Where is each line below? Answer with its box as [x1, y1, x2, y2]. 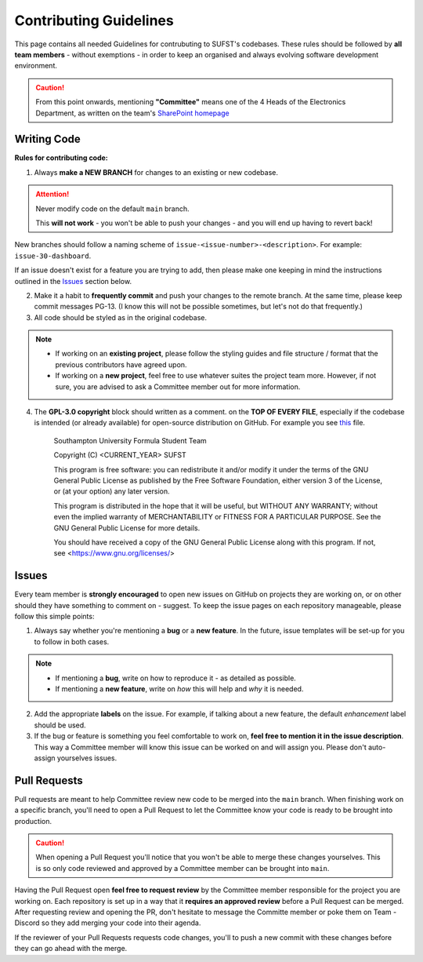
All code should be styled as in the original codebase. [34, 312, 208, 322]
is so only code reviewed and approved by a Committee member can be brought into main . [35, 863, 330, 873]
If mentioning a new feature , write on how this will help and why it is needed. [55, 683, 304, 694]
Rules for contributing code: [14, 153, 109, 162]
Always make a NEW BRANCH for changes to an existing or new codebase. [34, 167, 278, 177]
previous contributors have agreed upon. [55, 359, 187, 369]
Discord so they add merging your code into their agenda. [14, 918, 201, 927]
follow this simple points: [14, 612, 95, 621]
